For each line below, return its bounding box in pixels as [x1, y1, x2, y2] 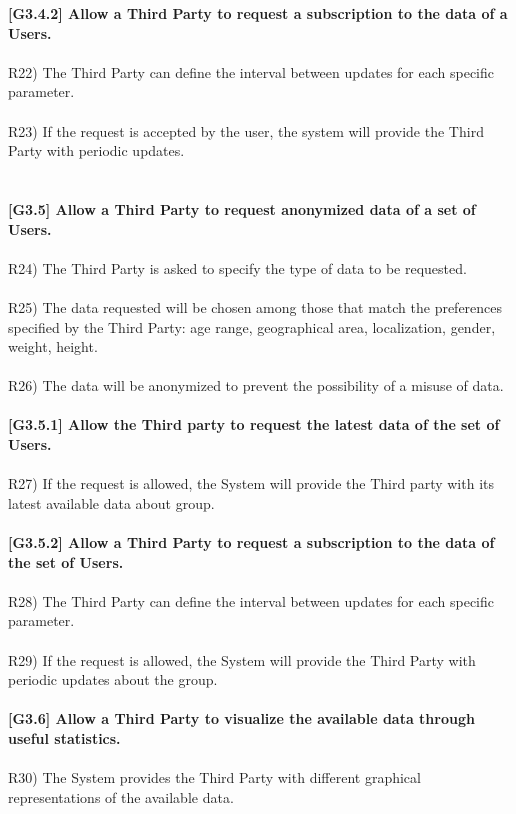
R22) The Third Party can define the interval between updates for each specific [8, 61, 495, 82]
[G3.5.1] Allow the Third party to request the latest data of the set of [8, 414, 500, 435]
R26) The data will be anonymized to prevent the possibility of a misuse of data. [8, 375, 504, 396]
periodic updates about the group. [8, 669, 218, 690]
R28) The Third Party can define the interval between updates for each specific [8, 590, 495, 611]
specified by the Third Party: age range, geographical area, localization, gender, [8, 316, 496, 337]
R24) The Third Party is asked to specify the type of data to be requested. [8, 257, 467, 278]
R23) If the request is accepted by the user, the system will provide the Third [8, 120, 484, 141]
